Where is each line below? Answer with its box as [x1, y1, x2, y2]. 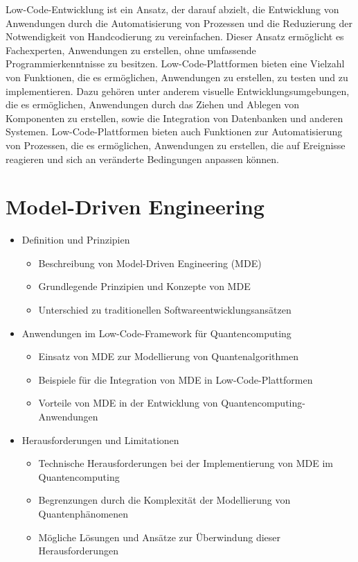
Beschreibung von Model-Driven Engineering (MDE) [38, 255, 262, 270]
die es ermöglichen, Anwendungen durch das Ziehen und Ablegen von [6, 97, 300, 112]
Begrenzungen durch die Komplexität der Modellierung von [38, 493, 291, 507]
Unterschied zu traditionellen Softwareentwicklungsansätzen [38, 303, 292, 317]
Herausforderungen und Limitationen [21, 432, 179, 447]
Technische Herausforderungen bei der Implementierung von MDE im [38, 456, 334, 470]
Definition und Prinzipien [21, 232, 130, 247]
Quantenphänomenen [38, 506, 129, 520]
